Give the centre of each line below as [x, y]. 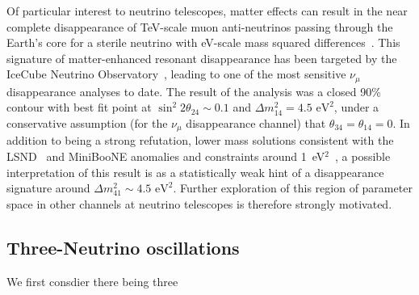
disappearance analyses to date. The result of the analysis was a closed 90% [194, 91]
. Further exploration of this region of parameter [293, 188]
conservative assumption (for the [87, 123]
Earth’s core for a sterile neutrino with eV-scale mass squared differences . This [203, 42]
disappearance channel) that [256, 123]
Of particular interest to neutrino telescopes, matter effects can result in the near [207, 11]
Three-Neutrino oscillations [123, 247]
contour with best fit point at [79, 107]
